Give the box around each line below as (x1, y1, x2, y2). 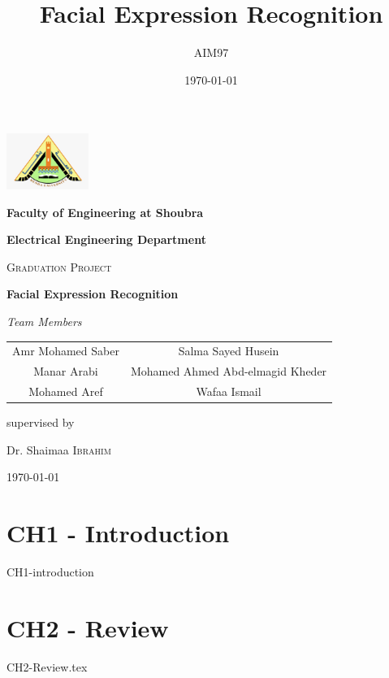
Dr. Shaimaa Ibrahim (6, 441, 111, 458)
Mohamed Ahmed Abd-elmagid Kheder (130, 363, 327, 380)
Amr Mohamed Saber (12, 342, 119, 359)
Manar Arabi (33, 363, 98, 380)
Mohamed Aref (28, 383, 103, 400)
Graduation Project (6, 258, 112, 275)
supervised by (6, 414, 75, 431)
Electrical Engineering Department (6, 231, 206, 248)
